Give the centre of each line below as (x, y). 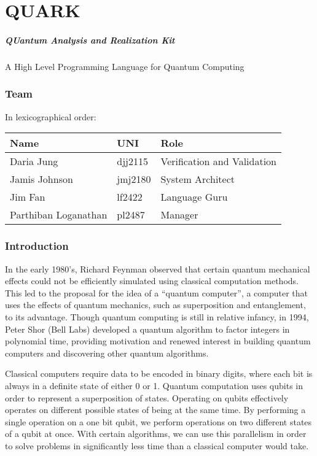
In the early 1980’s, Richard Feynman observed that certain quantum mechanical (158, 269)
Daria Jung (34, 161)
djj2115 (133, 161)
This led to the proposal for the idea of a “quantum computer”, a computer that (157, 292)
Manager (179, 215)
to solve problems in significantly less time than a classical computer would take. (157, 445)
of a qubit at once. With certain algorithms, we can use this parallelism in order (156, 434)
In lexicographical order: (51, 116)
